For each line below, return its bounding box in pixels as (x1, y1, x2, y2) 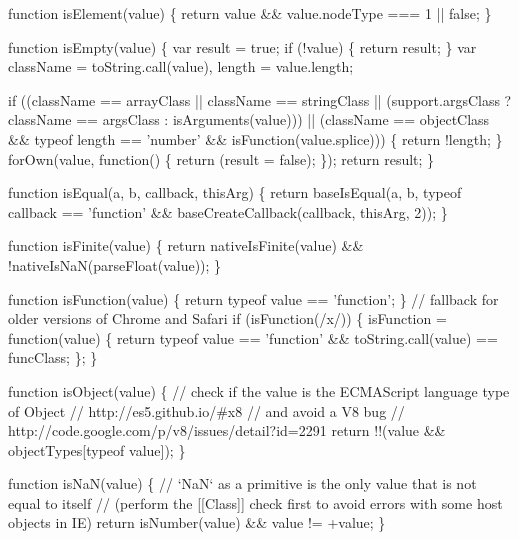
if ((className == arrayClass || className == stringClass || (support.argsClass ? (8, 89, 512, 110)
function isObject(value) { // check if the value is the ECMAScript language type (8, 380, 510, 401)
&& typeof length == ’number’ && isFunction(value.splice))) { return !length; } (8, 128, 503, 149)
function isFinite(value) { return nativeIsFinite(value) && (8, 235, 364, 256)
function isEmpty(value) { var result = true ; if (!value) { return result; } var (8, 36, 477, 57)
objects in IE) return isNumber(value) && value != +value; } (8, 512, 386, 533)
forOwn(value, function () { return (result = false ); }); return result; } (8, 148, 435, 169)
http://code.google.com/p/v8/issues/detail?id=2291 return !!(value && (8, 420, 446, 441)
